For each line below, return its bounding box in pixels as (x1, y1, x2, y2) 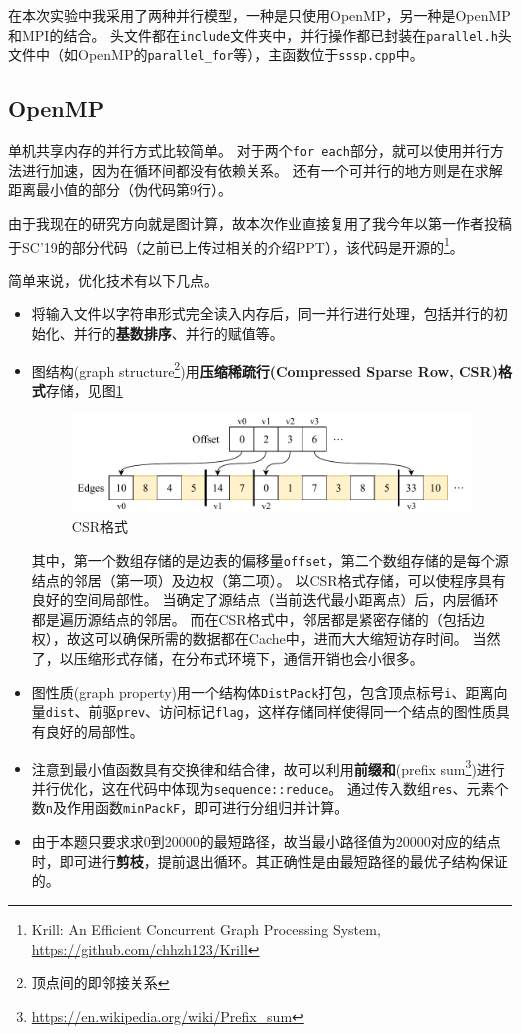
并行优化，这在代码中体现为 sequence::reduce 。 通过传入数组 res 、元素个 (31, 777, 509, 798)
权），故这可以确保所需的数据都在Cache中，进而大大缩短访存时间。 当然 (31, 628, 501, 649)
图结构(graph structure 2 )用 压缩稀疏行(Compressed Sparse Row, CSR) (31, 357, 498, 381)
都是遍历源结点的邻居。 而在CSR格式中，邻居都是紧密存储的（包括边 (31, 608, 485, 629)
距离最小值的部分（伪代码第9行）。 (8, 179, 232, 200)
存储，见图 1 (45, 379, 123, 400)
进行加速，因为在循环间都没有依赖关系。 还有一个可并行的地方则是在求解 (21, 159, 503, 180)
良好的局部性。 (45, 720, 144, 741)
